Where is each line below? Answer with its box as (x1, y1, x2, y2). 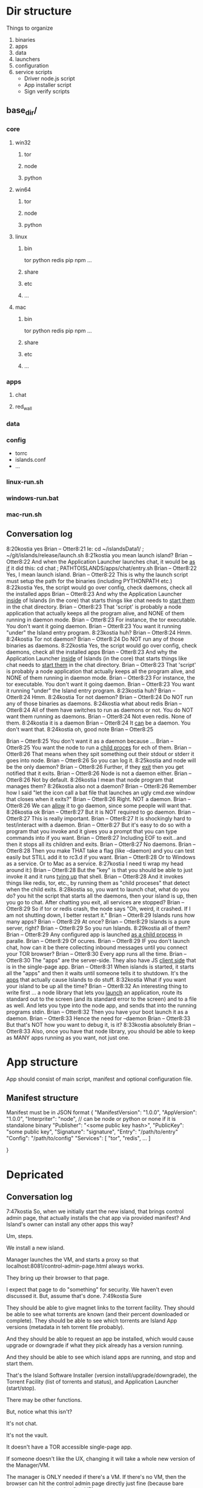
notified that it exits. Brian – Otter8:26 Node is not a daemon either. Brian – (6, 769, 192, 777)
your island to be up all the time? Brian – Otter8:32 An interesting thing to (6, 982, 188, 990)
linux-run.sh (6, 478, 44, 486)
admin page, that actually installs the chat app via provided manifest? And (6, 1214, 191, 1222)
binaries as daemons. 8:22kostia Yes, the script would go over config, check (6, 641, 198, 649)
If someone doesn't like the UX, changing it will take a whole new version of (6, 1455, 196, 1463)
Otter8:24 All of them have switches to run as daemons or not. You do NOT (6, 706, 194, 714)
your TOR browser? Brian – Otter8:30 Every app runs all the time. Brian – (6, 950, 187, 957)
